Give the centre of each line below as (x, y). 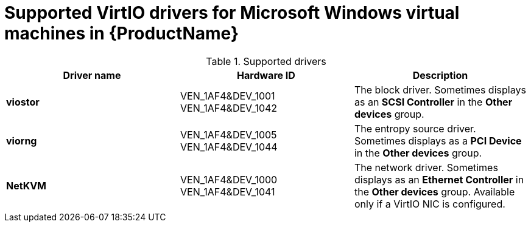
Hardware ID (266, 75)
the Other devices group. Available (434, 191)
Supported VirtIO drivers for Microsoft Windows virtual (232, 13)
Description (440, 75)
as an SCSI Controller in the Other (433, 102)
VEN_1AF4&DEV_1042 (229, 108)
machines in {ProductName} (122, 33)
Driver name (92, 75)
